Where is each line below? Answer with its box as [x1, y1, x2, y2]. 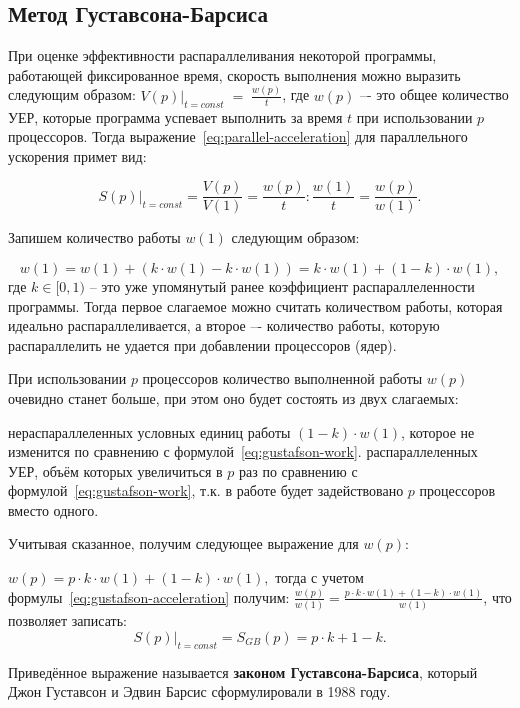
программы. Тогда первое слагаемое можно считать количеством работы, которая [8, 295, 503, 316]
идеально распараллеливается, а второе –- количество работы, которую [8, 315, 440, 336]
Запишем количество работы [8, 227, 181, 248]
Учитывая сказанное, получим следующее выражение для [8, 533, 359, 554]
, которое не [401, 421, 475, 442]
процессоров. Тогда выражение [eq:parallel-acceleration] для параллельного [8, 126, 468, 147]
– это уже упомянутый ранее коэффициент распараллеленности [89, 275, 475, 296]
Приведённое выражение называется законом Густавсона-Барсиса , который [8, 661, 478, 682]
